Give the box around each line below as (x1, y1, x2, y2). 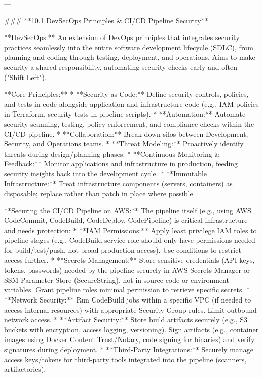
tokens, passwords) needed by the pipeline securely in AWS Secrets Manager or (4, 264, 250, 275)
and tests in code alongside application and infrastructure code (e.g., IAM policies (4, 98, 259, 109)
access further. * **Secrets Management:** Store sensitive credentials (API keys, (4, 254, 255, 265)
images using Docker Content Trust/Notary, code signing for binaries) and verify (4, 334, 255, 345)
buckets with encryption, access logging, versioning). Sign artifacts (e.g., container (4, 324, 259, 334)
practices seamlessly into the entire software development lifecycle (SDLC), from (4, 42, 254, 52)
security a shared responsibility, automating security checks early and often (4, 61, 237, 72)
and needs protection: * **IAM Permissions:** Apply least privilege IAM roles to (4, 224, 257, 235)
